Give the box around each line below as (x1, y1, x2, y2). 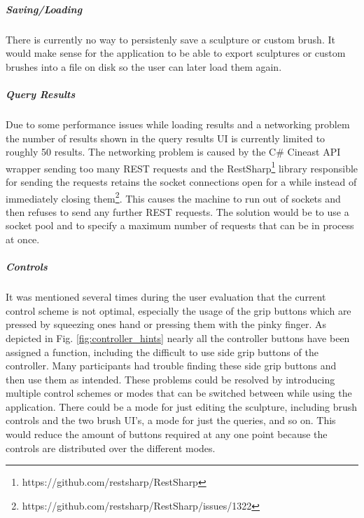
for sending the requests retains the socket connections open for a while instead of (6, 174, 357, 189)
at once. (6, 231, 40, 246)
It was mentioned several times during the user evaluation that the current (6, 289, 326, 304)
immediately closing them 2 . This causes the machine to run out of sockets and (6, 189, 341, 205)
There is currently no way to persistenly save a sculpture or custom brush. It (6, 32, 335, 46)
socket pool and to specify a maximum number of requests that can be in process (6, 218, 354, 233)
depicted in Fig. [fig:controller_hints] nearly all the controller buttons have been (6, 330, 350, 345)
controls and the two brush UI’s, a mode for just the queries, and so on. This (6, 413, 336, 428)
